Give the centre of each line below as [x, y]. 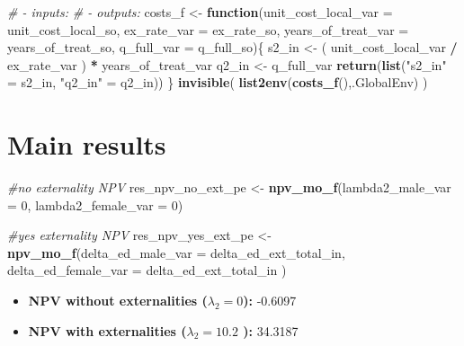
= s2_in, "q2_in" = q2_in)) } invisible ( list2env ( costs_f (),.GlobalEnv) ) [218, 82]
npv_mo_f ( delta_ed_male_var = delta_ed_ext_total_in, [176, 252]
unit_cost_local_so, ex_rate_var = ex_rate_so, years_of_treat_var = [208, 29]
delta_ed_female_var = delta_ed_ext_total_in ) [147, 270]
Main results [87, 144]
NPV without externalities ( [118, 301]
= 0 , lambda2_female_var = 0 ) [95, 204]
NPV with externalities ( [107, 330]
